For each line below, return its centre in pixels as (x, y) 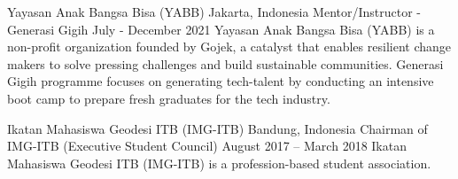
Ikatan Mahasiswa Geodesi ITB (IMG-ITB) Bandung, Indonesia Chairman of (217, 128)
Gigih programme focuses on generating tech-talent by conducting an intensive (221, 81)
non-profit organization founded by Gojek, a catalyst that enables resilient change (229, 47)
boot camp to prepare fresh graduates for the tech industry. (169, 98)
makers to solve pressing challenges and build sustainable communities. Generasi (225, 63)
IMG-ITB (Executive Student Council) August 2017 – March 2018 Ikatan (207, 146)
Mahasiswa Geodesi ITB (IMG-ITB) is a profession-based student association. (219, 163)
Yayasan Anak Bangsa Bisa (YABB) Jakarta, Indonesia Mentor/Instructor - (214, 12)
